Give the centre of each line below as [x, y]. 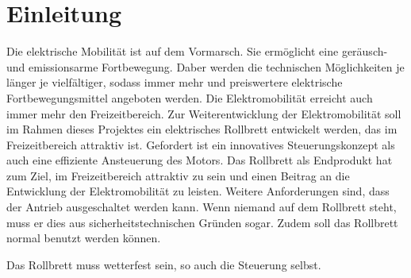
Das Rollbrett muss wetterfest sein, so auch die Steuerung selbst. [164, 264]
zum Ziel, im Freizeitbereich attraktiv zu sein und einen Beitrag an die [178, 175]
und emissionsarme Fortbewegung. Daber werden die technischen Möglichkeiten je [205, 66]
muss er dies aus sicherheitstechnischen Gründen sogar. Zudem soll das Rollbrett [202, 222]
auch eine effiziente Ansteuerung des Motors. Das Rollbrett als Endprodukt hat [200, 160]
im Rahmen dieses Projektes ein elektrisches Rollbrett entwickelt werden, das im [202, 129]
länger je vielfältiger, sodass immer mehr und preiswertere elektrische [175, 82]
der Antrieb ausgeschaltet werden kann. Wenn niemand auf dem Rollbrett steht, [202, 207]
